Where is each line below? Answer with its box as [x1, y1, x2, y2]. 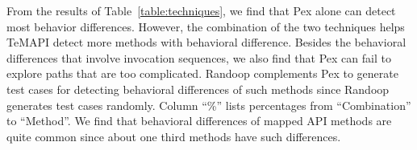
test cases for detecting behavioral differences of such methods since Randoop [6, 80, 390, 97]
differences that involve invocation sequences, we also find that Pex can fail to [6, 49, 391, 66]
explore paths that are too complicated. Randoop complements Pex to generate [6, 65, 398, 82]
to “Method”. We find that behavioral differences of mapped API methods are [6, 112, 392, 129]
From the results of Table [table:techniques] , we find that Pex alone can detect [6, 2, 396, 18]
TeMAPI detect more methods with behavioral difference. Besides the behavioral [6, 34, 407, 51]
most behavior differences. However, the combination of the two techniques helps [6, 18, 405, 34]
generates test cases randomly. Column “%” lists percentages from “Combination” [6, 96, 411, 113]
